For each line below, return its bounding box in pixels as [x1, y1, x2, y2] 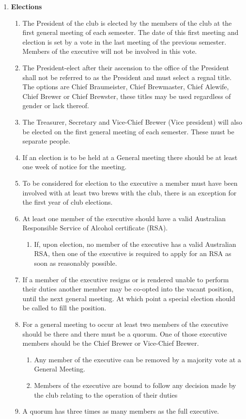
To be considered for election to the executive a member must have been [22, 177, 238, 188]
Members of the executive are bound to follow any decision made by [34, 380, 236, 390]
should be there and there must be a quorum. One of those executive [22, 328, 227, 338]
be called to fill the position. [22, 303, 107, 313]
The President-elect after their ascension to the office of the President [22, 62, 229, 72]
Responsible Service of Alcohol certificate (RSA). [22, 223, 168, 233]
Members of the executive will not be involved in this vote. [22, 46, 197, 56]
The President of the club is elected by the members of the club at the [22, 17, 232, 28]
